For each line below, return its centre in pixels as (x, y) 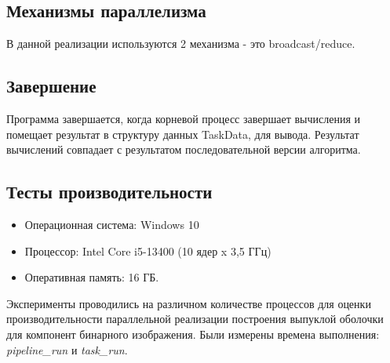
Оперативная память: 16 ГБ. (92, 277)
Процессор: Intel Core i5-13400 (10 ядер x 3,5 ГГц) (148, 250)
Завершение (51, 86)
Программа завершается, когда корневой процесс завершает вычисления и (184, 118)
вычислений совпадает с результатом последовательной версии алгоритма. (184, 149)
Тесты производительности (109, 192)
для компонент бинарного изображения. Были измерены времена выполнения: (193, 334)
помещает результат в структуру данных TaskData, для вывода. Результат (183, 134)
